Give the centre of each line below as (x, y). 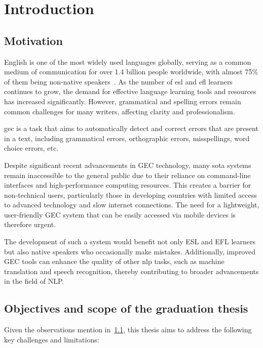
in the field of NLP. (34, 281)
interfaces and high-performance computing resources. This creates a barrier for (128, 185)
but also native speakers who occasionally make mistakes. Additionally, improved (130, 251)
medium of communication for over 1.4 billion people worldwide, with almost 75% (131, 72)
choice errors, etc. (31, 148)
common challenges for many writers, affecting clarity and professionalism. (120, 111)
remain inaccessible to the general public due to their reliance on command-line (127, 175)
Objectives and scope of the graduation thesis (126, 308)
